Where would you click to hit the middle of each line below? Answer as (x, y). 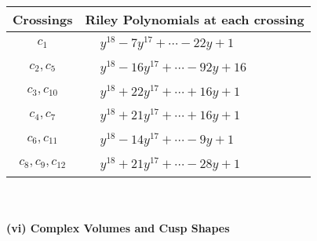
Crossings (43, 19)
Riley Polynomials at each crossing (195, 19)
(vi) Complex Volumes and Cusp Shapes (118, 228)
